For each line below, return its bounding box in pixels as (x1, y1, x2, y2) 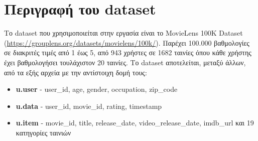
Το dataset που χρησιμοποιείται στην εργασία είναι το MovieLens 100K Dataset (4, 28, 243, 38)
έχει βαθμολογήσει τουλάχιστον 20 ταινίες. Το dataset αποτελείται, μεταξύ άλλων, (4, 57, 246, 67)
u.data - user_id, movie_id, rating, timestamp (16, 100, 162, 111)
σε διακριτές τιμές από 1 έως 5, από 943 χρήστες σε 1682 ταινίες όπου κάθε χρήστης (4, 47, 251, 58)
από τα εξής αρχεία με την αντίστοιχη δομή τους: (4, 67, 147, 77)
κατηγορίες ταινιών (16, 127, 71, 137)
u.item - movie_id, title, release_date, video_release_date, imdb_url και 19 (16, 117, 254, 128)
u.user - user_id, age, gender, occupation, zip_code (16, 84, 178, 94)
